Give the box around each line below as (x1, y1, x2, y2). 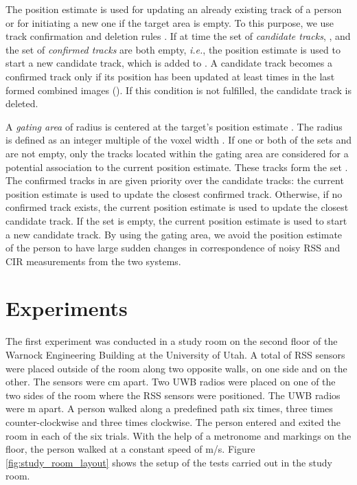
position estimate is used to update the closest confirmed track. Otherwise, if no (5, 186, 343, 201)
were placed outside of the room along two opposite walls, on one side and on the (5, 361, 347, 375)
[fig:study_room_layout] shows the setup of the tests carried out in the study (5, 455, 332, 469)
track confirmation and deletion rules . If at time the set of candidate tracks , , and (5, 29, 351, 43)
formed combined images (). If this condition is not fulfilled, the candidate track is (5, 82, 352, 97)
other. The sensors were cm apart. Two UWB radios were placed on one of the (5, 374, 336, 389)
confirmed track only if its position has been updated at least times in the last (5, 69, 335, 83)
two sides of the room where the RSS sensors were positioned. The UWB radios (5, 387, 341, 402)
